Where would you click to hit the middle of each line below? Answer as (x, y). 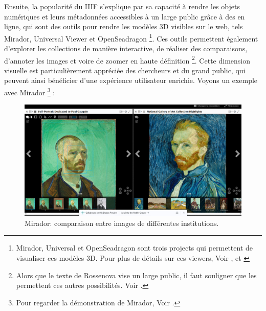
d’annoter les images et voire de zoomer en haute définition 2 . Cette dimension (127, 59)
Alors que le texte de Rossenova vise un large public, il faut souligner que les (136, 275)
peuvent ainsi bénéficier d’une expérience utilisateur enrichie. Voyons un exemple (131, 80)
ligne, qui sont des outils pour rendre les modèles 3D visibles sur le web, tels (124, 26)
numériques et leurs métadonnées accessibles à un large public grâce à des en (125, 16)
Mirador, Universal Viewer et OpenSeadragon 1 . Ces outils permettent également (131, 37)
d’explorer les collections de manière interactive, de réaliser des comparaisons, (126, 48)
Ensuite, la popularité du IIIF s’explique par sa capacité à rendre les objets (122, 6)
